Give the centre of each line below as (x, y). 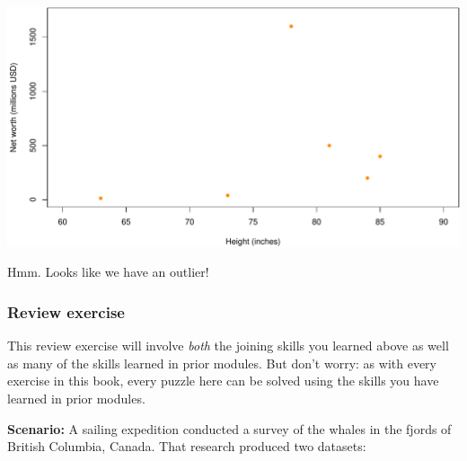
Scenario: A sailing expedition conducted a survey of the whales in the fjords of (229, 428)
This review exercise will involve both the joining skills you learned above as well (228, 346)
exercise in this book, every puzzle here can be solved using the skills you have (223, 381)
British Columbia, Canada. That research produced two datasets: (187, 446)
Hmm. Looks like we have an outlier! (108, 272)
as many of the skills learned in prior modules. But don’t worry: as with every (222, 363)
